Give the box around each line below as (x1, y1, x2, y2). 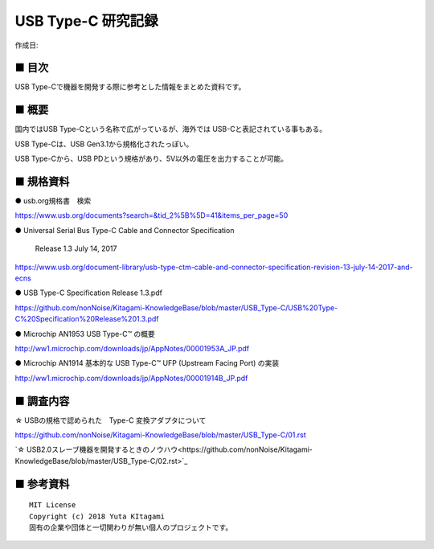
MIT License (29, 501, 76, 510)
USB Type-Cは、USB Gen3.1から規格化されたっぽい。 (14, 139, 194, 149)
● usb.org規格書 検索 (14, 196, 92, 206)
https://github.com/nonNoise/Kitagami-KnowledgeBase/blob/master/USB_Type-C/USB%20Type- (14, 302, 338, 313)
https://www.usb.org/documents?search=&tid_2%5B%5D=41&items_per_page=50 (14, 211, 289, 220)
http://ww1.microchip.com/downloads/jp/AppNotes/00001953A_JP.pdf (14, 343, 250, 353)
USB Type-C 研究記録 (14, 12, 158, 30)
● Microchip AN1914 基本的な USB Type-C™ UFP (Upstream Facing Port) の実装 (14, 358, 280, 368)
